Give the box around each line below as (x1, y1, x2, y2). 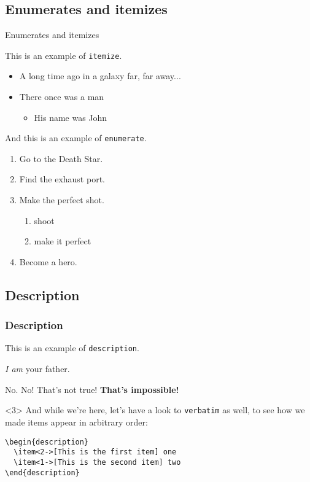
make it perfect (34, 235, 91, 247)
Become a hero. (19, 255, 77, 268)
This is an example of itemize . (5, 49, 122, 61)
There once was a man (19, 90, 104, 103)
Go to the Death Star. (19, 152, 103, 165)
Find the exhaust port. (19, 173, 105, 185)
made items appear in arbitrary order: (5, 415, 148, 428)
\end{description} (5, 468, 80, 477)
